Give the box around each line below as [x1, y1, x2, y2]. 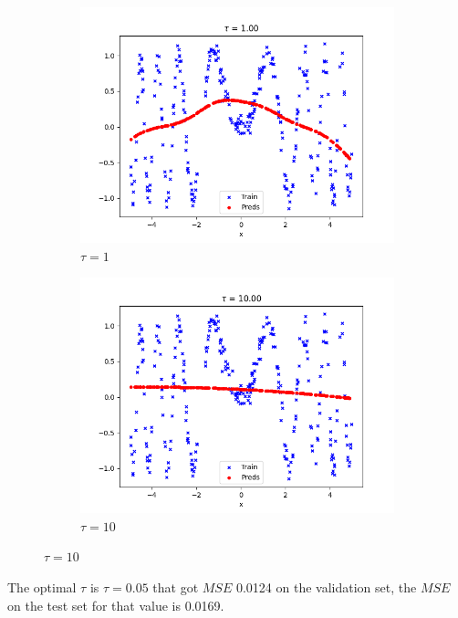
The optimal [7, 577, 77, 596]
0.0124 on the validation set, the [235, 577, 417, 596]
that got [152, 577, 199, 596]
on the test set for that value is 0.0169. [7, 595, 224, 614]
